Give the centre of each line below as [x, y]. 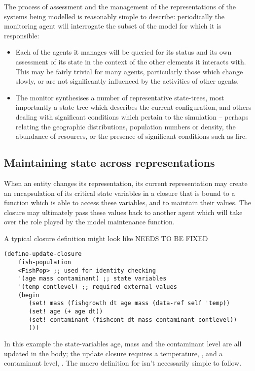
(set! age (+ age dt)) [66, 312]
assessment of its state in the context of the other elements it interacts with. [131, 61]
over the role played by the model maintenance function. [89, 222]
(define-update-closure [43, 254]
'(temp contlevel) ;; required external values [97, 287]
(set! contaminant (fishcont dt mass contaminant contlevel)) [133, 320]
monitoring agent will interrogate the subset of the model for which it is [113, 26]
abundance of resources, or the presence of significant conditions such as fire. [131, 136]
